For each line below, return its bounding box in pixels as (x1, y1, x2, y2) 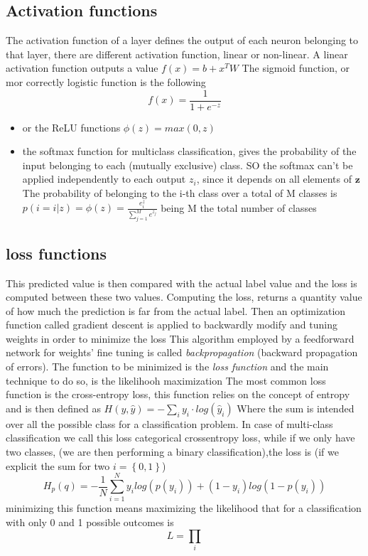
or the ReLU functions (22, 119, 121, 134)
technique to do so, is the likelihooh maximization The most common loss (6, 373, 326, 387)
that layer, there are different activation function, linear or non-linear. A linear (6, 46, 348, 61)
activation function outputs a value (6, 60, 158, 75)
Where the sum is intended (237, 400, 355, 415)
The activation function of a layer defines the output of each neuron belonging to (6, 33, 359, 48)
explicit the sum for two (6, 458, 110, 473)
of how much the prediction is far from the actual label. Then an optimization (6, 303, 346, 318)
